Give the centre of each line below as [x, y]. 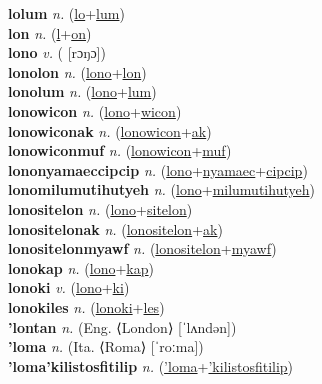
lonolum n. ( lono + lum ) [82, 91]
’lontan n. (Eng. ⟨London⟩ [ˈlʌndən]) [122, 326]
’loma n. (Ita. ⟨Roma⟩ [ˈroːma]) [106, 346]
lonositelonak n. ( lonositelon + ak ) [115, 228]
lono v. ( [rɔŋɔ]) [57, 52]
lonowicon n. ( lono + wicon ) [95, 110]
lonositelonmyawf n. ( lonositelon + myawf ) [142, 248]
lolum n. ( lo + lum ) [66, 13]
